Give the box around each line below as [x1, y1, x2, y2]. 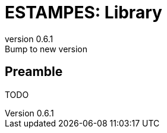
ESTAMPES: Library [5, 2, 162, 23]
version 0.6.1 [5, 33, 53, 44]
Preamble [5, 64, 63, 80]
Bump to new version [5, 43, 88, 54]
